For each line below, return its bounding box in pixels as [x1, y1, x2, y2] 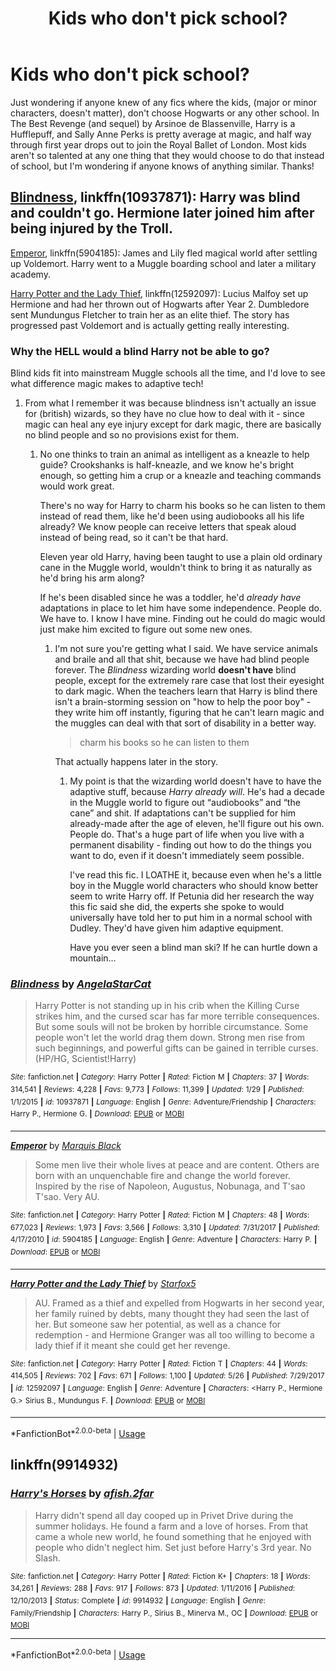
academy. [10, 268, 51, 280]
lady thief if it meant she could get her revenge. [34, 1339, 231, 1351]
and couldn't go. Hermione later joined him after [10, 205, 315, 222]
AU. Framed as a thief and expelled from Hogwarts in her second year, [34, 1297, 325, 1309]
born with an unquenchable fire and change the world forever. [34, 1169, 291, 1181]
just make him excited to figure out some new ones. [39, 623, 253, 636]
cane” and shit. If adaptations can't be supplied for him [69, 807, 297, 819]
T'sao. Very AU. [34, 1190, 100, 1202]
